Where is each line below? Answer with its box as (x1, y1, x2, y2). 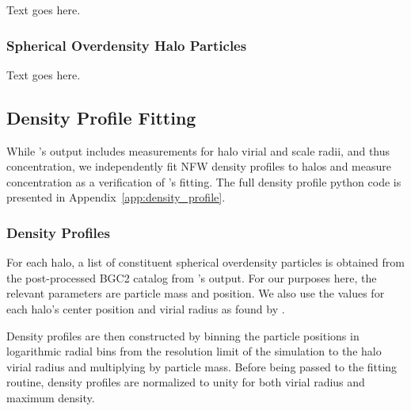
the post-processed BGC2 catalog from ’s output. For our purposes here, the (6, 269, 377, 286)
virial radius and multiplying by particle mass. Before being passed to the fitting (6, 358, 398, 375)
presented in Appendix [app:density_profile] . (6, 189, 226, 205)
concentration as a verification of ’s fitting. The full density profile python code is (6, 173, 401, 190)
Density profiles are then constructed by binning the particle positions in (6, 327, 360, 344)
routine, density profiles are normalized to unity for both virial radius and (6, 374, 365, 390)
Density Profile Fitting (6, 105, 196, 129)
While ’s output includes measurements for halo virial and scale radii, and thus (6, 142, 390, 159)
